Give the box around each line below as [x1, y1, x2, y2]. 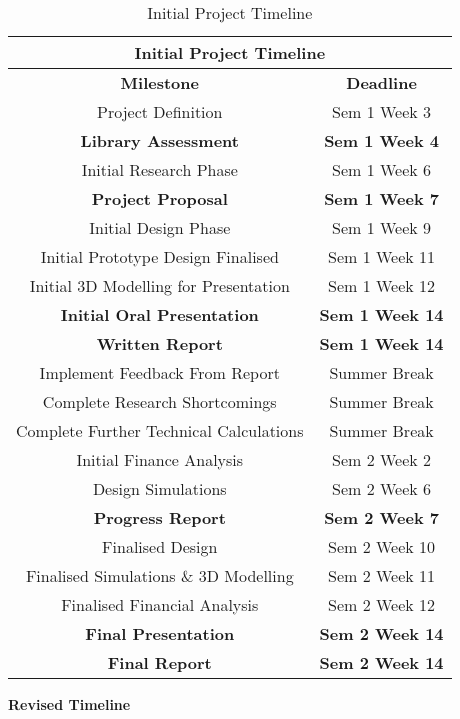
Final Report [107, 651, 212, 674]
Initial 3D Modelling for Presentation [29, 274, 290, 297]
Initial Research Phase [81, 158, 238, 181]
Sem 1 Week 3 [332, 100, 432, 123]
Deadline [346, 71, 417, 94]
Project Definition [97, 100, 223, 123]
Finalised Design [102, 535, 218, 558]
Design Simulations [92, 477, 227, 500]
